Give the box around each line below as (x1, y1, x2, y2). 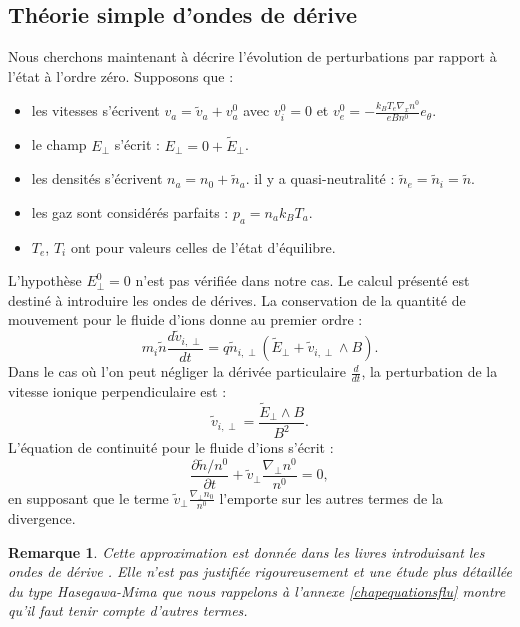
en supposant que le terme (8, 487, 169, 508)
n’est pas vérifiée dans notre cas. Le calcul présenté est (135, 270, 470, 291)
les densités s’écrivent (31, 168, 163, 189)
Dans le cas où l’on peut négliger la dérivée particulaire (8, 361, 347, 382)
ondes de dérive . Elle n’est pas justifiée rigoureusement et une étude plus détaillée (8, 561, 512, 582)
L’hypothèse (8, 270, 82, 291)
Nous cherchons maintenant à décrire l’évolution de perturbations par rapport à (8, 46, 497, 67)
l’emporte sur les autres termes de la (219, 487, 443, 508)
